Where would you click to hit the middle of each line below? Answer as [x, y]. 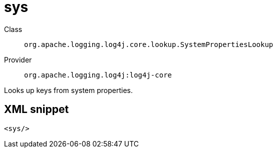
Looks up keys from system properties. [69, 90]
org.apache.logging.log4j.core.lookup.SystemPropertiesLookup [149, 44]
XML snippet [37, 109]
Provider [18, 59]
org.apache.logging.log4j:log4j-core [98, 75]
